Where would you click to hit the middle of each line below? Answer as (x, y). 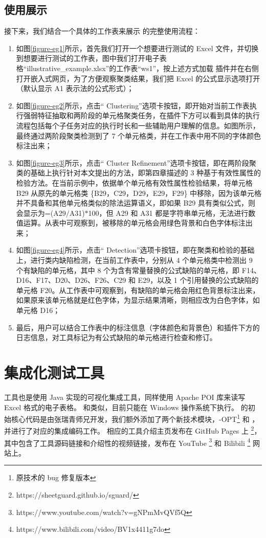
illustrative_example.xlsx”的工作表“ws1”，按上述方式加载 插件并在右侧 (143, 68)
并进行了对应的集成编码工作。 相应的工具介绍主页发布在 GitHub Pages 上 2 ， (133, 430)
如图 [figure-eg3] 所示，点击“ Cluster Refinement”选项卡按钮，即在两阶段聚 (136, 162)
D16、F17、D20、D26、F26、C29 (71, 280)
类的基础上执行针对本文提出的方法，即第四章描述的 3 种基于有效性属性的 (139, 173)
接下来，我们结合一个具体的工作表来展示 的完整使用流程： (102, 31)
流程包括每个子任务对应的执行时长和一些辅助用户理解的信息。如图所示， (138, 125)
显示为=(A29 (45, 212)
